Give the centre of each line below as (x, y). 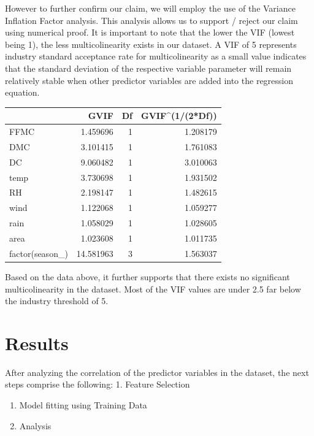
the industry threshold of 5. (57, 301)
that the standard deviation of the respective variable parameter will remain (148, 68)
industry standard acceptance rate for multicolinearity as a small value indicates (156, 56)
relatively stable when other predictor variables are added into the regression (149, 80)
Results (37, 342)
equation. (22, 92)
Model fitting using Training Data (83, 405)
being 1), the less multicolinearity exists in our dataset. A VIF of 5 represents (151, 44)
